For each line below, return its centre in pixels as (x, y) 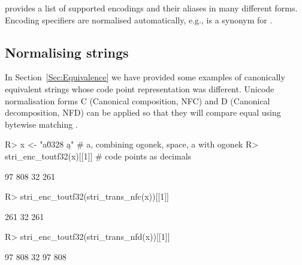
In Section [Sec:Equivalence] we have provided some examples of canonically (145, 77)
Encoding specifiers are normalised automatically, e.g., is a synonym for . (139, 19)
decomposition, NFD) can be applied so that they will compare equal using (143, 112)
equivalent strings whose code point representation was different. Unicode (140, 88)
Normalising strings (67, 52)
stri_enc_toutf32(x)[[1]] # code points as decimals (98, 156)
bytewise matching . (41, 124)
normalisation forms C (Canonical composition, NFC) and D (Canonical (138, 100)
